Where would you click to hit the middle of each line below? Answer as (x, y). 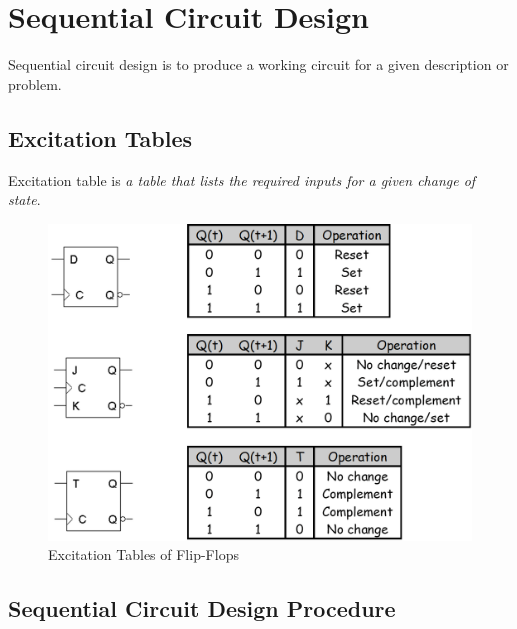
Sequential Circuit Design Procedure (202, 608)
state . (24, 199)
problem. (35, 83)
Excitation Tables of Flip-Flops (143, 554)
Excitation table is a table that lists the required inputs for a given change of (242, 179)
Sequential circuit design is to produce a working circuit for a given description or (258, 64)
